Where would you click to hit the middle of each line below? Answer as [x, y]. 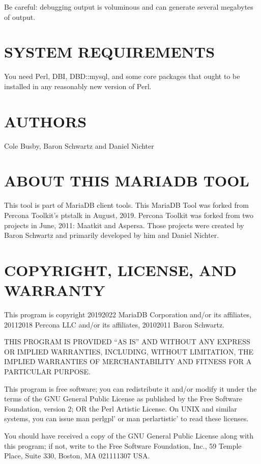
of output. [20, 17]
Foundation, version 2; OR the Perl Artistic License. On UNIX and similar [121, 408]
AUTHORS [46, 121]
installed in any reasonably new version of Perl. [78, 86]
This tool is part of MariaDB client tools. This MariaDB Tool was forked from [126, 205]
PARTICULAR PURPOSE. [47, 371]
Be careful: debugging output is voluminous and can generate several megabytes [129, 7]
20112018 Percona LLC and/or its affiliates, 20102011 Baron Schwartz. [114, 324]
